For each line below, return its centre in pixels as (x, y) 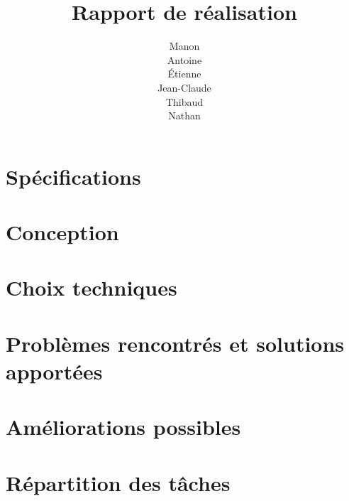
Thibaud (184, 101)
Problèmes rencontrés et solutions (175, 343)
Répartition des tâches (118, 482)
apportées (54, 371)
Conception (62, 232)
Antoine (184, 59)
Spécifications (73, 176)
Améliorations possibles (123, 427)
